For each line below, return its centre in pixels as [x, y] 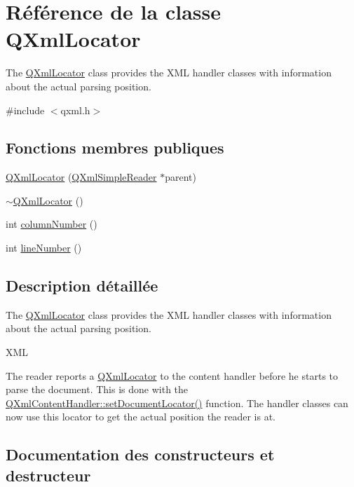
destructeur [48, 475]
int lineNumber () [44, 248]
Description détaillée [82, 286]
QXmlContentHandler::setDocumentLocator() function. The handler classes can [177, 403]
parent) [181, 177]
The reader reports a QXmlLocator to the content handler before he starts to [172, 375]
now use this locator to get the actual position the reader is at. [141, 417]
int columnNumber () [52, 224]
